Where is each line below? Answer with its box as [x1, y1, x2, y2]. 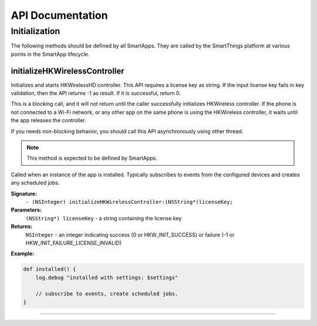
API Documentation [11, 9, 108, 22]
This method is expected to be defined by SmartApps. [26, 154, 158, 162]
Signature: [11, 190, 38, 197]
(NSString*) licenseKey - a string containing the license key [25, 214, 182, 221]
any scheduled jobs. [11, 179, 60, 186]
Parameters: [11, 206, 42, 214]
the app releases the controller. [11, 117, 86, 124]
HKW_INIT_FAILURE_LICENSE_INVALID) [25, 239, 122, 246]
